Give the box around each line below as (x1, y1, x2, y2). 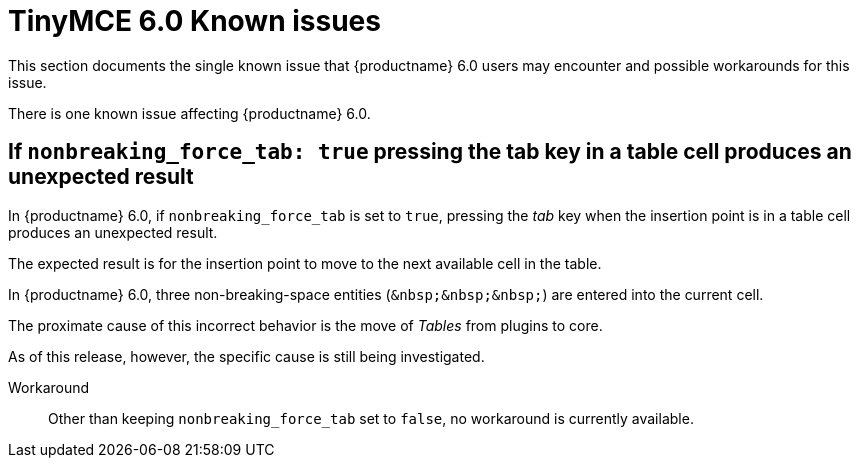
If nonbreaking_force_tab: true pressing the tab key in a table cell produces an (8, 139, 852, 165)
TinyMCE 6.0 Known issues (8, 4, 381, 38)
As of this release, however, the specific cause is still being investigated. (8, 347, 485, 365)
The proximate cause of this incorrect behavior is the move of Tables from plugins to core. (8, 316, 603, 334)
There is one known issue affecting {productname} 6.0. (8, 104, 371, 122)
